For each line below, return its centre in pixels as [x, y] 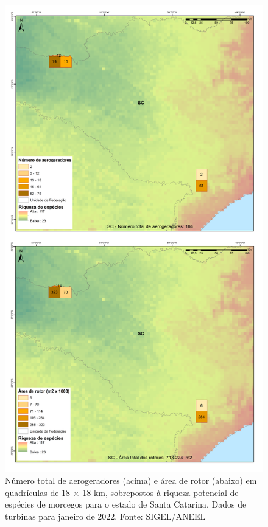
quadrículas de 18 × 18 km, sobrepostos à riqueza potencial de [122, 492]
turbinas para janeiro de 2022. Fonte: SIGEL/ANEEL [105, 516]
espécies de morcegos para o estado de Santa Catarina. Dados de [126, 504]
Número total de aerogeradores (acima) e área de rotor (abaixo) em [131, 480]
